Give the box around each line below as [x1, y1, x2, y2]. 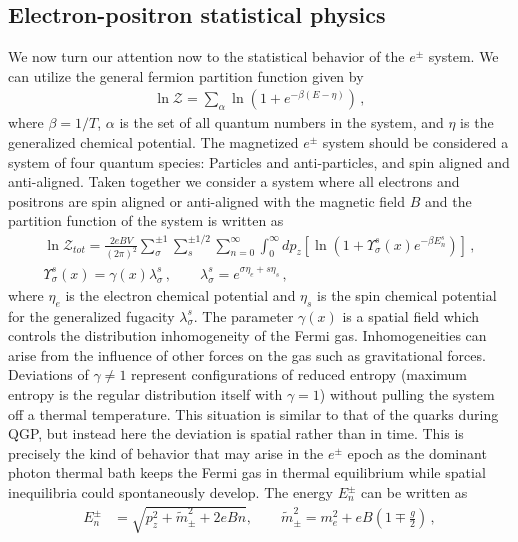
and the [425, 190, 472, 211]
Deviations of [8, 364, 89, 385]
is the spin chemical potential [317, 284, 497, 305]
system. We [428, 46, 499, 67]
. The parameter [193, 305, 294, 326]
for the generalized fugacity [8, 305, 175, 326]
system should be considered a [322, 132, 509, 153]
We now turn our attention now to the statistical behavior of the [8, 46, 405, 67]
